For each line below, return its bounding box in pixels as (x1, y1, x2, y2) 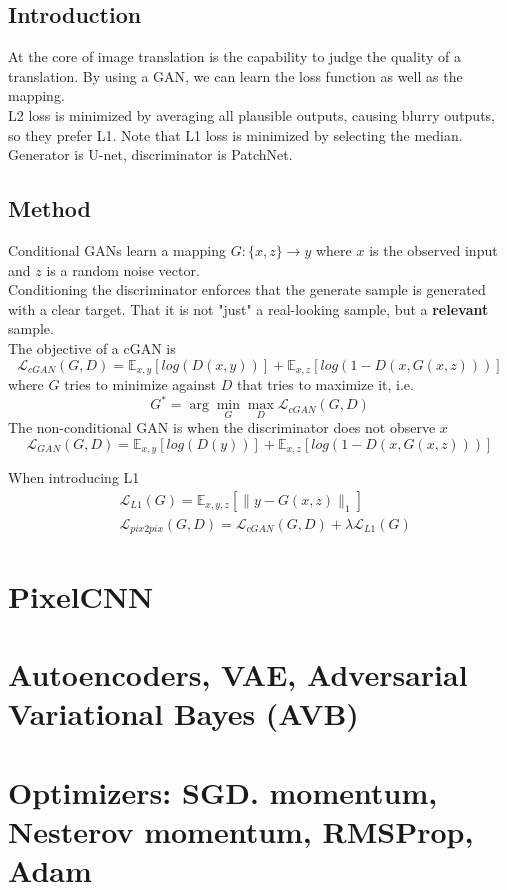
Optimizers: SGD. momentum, (8, 771, 438, 812)
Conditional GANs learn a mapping (8, 239, 227, 260)
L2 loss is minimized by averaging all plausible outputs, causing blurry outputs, (8, 104, 496, 125)
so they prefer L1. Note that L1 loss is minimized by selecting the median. (8, 124, 463, 145)
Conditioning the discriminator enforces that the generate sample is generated (8, 279, 486, 300)
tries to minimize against (64, 373, 217, 394)
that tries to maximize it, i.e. (236, 373, 414, 394)
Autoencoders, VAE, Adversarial (8, 654, 468, 695)
